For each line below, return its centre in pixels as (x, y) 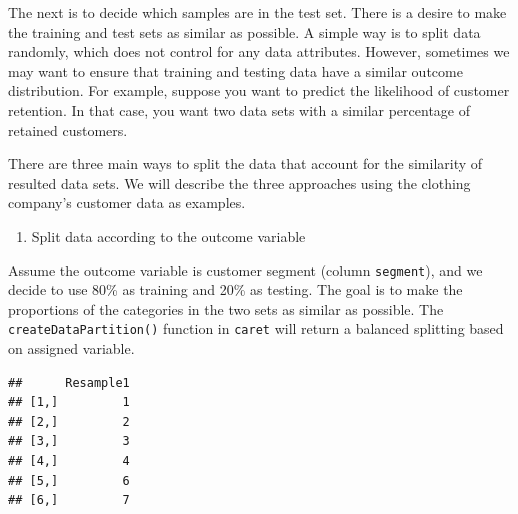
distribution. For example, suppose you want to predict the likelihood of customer (259, 90)
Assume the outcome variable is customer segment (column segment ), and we (245, 269)
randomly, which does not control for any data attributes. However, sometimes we (259, 51)
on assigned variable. (71, 348)
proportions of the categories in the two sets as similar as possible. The (226, 308)
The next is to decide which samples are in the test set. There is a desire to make (257, 12)
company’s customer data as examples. (127, 202)
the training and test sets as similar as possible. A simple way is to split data (244, 31)
